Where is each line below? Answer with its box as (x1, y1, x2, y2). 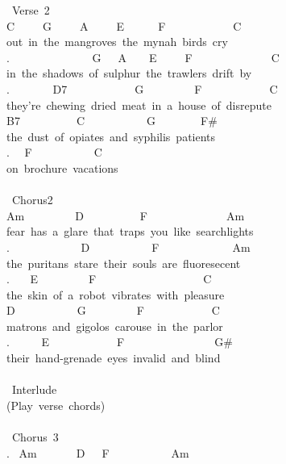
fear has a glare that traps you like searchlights (6, 223, 254, 240)
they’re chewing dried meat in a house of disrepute (6, 96, 271, 113)
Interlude (11, 381, 57, 398)
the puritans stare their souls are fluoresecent (6, 254, 241, 271)
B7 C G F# (6, 112, 218, 129)
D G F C (6, 302, 220, 319)
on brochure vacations (6, 159, 118, 176)
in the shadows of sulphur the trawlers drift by (6, 65, 252, 82)
